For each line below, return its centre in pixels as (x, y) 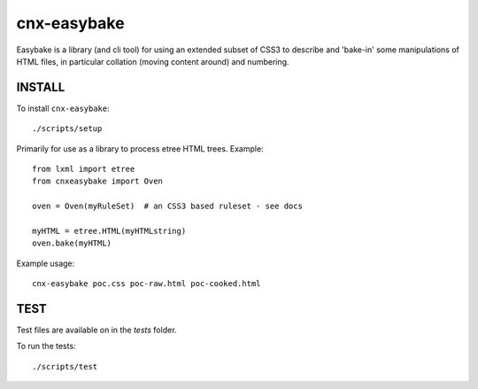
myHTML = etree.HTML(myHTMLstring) (109, 231)
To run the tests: (46, 346)
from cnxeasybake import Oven (98, 181)
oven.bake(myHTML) (72, 243)
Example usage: (46, 263)
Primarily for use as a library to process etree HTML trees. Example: (140, 148)
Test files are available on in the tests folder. (96, 330)
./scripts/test (65, 366)
